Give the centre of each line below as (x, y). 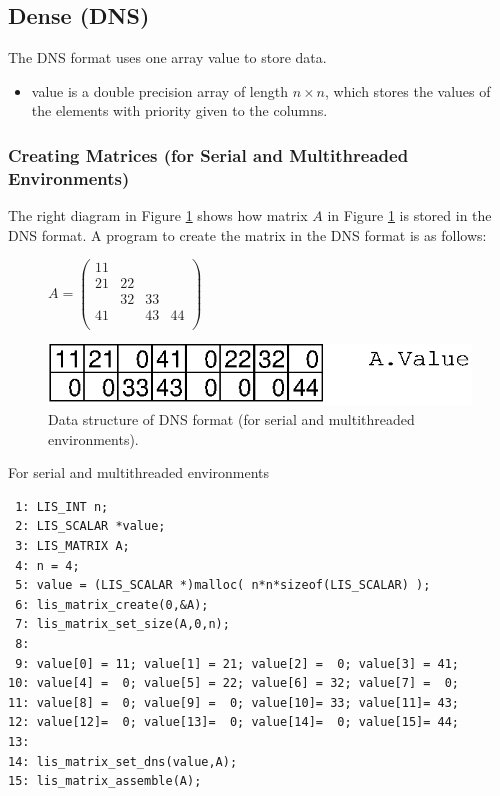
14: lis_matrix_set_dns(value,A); (123, 761)
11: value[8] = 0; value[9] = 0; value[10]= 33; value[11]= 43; (234, 702)
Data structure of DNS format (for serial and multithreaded (231, 419)
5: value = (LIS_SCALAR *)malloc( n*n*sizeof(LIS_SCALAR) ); (223, 585)
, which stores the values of (408, 90)
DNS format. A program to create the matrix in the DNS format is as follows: (247, 234)
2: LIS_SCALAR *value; (90, 526)
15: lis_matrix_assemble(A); (105, 781)
